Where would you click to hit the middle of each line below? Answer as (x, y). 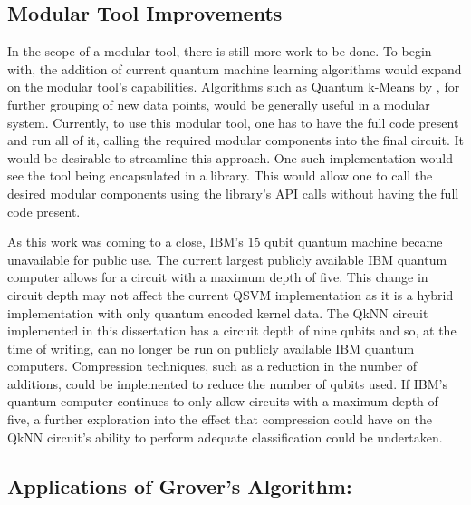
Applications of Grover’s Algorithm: (180, 486)
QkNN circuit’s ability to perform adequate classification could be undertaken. (225, 437)
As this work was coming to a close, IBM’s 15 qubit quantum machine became (225, 242)
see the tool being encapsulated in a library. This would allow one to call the (220, 175)
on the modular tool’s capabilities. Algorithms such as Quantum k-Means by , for (234, 87)
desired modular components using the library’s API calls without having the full (233, 193)
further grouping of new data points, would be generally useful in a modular (219, 104)
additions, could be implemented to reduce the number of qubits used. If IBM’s (227, 383)
